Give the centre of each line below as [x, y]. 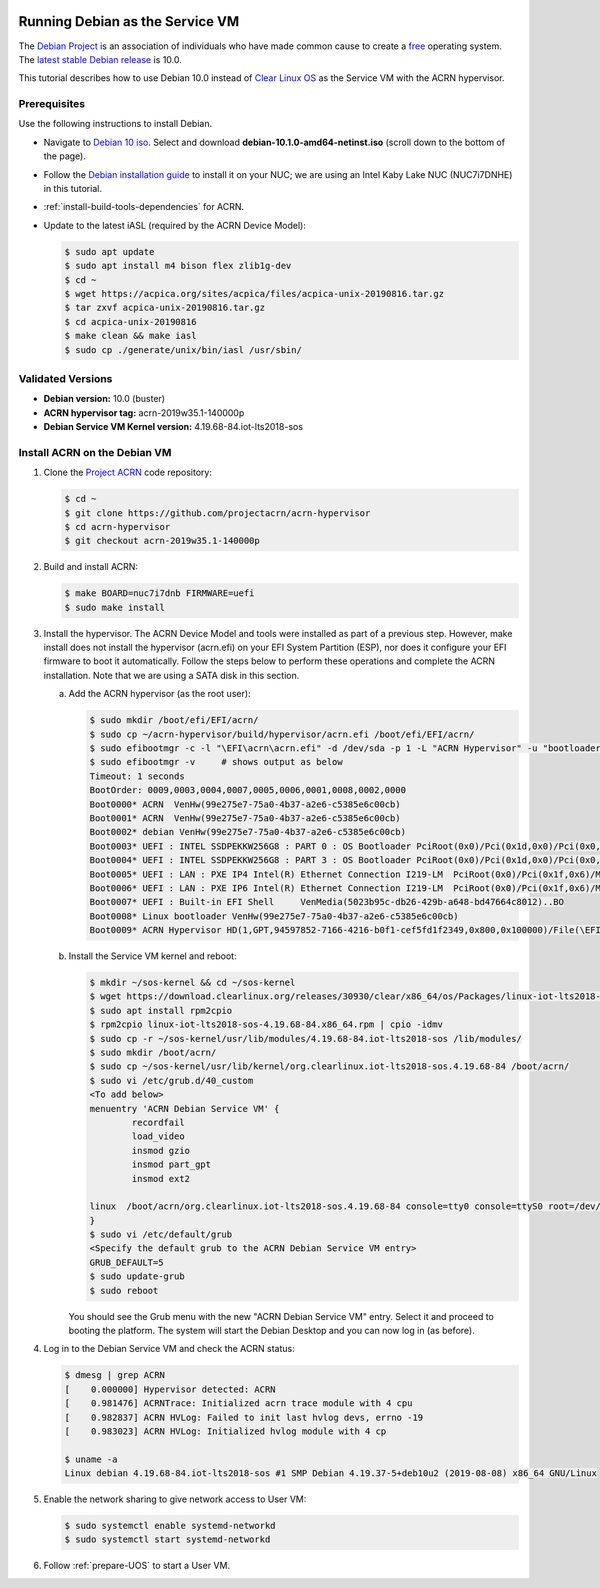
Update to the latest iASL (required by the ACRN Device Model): [175, 225]
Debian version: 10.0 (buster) [104, 399]
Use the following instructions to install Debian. [115, 124]
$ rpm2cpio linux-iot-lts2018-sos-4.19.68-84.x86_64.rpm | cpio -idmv [266, 1024]
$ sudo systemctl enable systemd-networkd [170, 1526]
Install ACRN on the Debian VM [95, 452]
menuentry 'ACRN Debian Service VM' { [184, 1108]
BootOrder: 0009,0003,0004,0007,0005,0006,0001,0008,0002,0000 [248, 790]
